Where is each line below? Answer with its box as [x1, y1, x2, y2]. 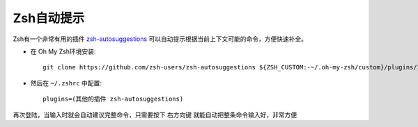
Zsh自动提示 [13, 10, 85, 26]
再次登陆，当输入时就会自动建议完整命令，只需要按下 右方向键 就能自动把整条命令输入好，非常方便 [13, 110, 297, 119]
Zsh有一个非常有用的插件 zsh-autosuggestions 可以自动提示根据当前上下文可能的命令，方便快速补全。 [13, 35, 308, 43]
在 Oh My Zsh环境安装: [30, 47, 96, 56]
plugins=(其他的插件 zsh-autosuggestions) [42, 95, 184, 103]
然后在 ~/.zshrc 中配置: [30, 78, 102, 87]
